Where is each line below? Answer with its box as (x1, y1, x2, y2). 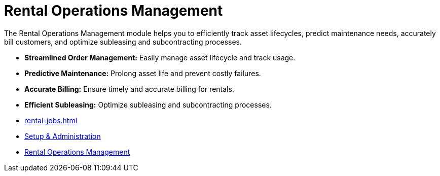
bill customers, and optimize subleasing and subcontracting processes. (4, 37, 242, 46)
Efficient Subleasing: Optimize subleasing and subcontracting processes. (24, 100, 272, 109)
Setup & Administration (24, 131, 101, 140)
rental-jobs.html (24, 116, 78, 125)
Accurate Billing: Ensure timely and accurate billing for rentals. (24, 84, 234, 93)
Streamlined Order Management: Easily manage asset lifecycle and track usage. (24, 53, 296, 62)
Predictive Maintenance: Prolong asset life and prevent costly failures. (24, 68, 261, 78)
